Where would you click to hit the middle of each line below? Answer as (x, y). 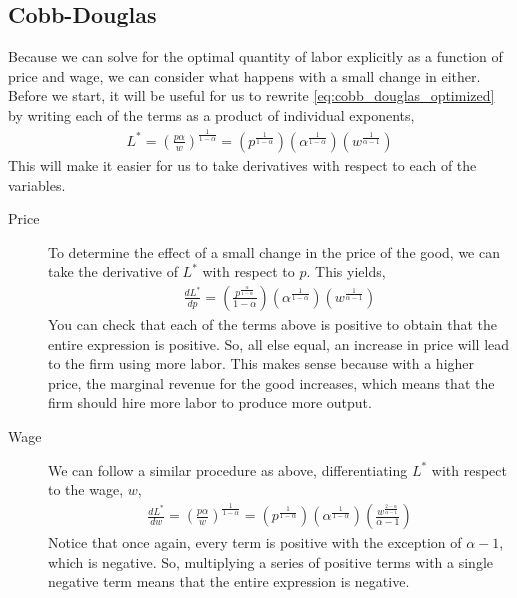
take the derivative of (113, 271)
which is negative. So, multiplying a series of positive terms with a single (271, 561)
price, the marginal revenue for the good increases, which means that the (271, 382)
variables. (37, 184)
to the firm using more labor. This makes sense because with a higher (261, 363)
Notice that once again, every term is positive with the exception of (255, 542)
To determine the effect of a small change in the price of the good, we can (274, 251)
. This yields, (346, 271)
